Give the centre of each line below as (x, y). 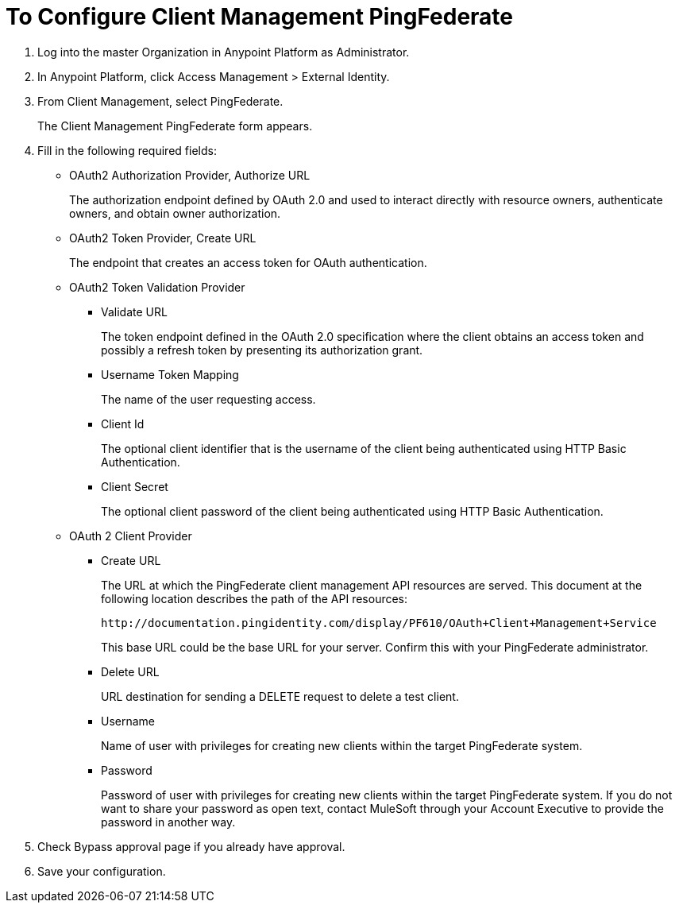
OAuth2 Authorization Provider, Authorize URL (190, 175)
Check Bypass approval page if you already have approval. (191, 846)
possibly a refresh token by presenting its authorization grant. (262, 350)
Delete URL (130, 671)
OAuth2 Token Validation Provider (157, 287)
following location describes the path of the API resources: (255, 598)
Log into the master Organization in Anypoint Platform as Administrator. (224, 52)
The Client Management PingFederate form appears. (175, 126)
